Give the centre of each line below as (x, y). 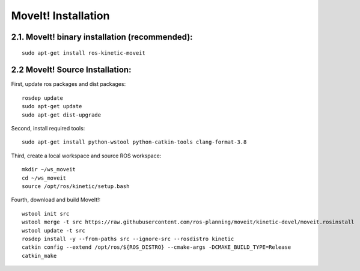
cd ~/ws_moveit (44, 178)
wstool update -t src (53, 230)
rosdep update (42, 98)
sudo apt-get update (52, 106)
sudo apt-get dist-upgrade (62, 115)
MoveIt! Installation (60, 16)
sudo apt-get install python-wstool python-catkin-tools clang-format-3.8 (134, 142)
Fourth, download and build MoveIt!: (56, 200)
